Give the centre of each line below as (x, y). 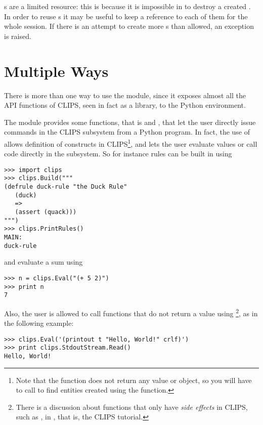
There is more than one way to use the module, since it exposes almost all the (125, 95)
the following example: (39, 323)
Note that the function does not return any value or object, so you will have (134, 380)
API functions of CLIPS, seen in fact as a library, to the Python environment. (125, 105)
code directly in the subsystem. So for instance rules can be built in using (118, 154)
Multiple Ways (56, 71)
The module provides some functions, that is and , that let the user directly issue (130, 122)
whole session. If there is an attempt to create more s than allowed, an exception (129, 26)
